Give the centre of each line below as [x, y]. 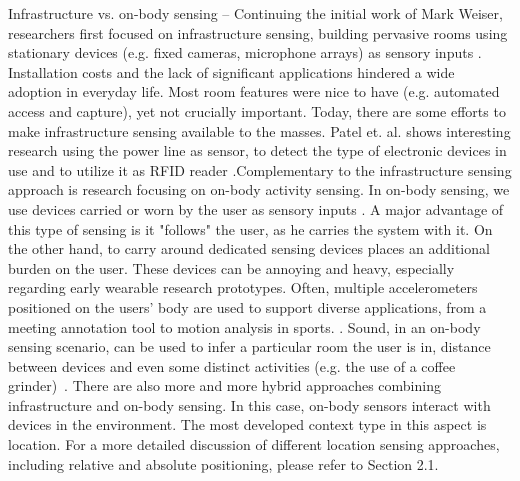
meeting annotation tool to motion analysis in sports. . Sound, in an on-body [244, 326]
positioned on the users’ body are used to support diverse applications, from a [247, 306]
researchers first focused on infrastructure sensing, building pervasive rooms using [258, 32]
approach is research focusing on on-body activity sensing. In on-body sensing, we [259, 189]
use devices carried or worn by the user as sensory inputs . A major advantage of [256, 208]
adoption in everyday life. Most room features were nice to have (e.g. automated [254, 91]
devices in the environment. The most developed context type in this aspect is [247, 424]
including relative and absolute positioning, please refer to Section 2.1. [223, 463]
